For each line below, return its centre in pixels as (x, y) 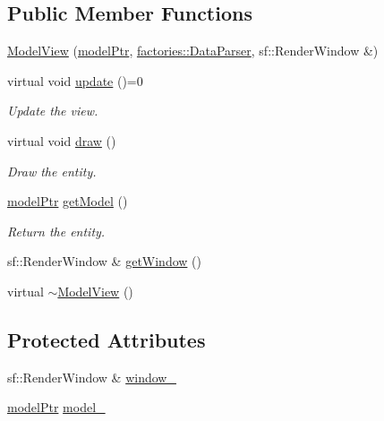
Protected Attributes (107, 339)
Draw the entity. (52, 171)
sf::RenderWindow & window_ (92, 377)
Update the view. (53, 111)
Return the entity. (56, 231)
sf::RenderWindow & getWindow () (104, 261)
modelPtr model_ (56, 407)
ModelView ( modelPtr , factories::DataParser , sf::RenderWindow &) (193, 51)
